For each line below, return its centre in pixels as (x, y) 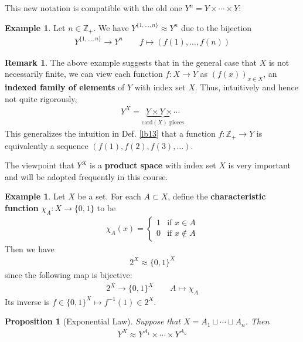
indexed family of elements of (65, 87)
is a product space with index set (153, 165)
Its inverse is (27, 301)
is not (279, 62)
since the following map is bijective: (69, 274)
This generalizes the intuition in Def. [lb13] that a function (110, 133)
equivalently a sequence (47, 145)
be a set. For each (109, 196)
